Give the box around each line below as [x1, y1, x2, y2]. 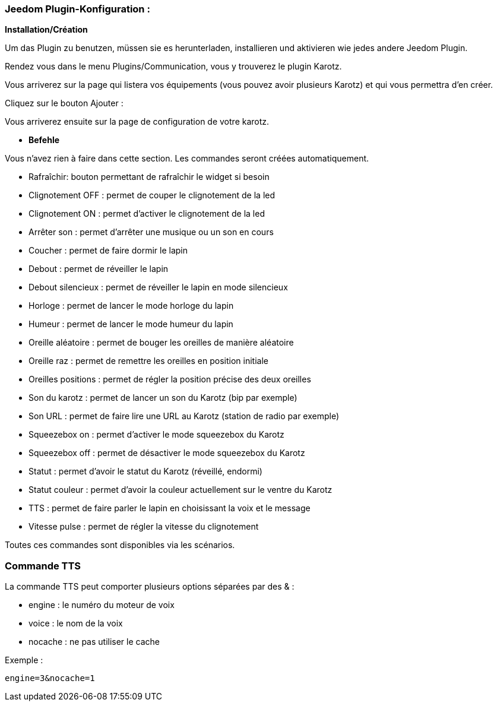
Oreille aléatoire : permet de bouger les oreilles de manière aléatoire [29, 337, 294, 348]
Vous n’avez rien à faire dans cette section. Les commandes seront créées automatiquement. [5, 153, 369, 164]
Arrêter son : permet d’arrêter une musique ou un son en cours [29, 227, 274, 238]
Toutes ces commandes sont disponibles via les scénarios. [5, 540, 235, 550]
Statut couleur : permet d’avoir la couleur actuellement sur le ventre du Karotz [29, 485, 333, 495]
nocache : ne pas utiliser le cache [29, 637, 160, 647]
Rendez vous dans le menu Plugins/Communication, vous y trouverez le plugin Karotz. [5, 61, 342, 72]
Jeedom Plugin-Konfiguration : [5, 3, 150, 15]
